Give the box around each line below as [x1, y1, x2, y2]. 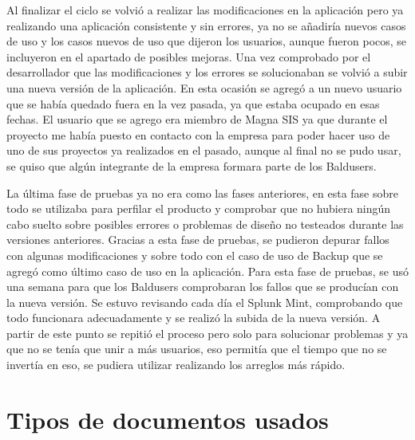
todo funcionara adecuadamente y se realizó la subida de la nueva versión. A [6, 309, 381, 326]
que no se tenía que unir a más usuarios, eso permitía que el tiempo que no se [6, 340, 387, 357]
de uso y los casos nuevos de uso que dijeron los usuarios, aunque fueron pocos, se [6, 33, 407, 49]
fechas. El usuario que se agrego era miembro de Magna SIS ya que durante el [6, 111, 388, 128]
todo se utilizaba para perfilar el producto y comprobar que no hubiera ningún [6, 200, 391, 217]
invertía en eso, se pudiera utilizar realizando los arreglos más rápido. [6, 356, 346, 373]
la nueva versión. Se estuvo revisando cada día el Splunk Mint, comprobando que [6, 293, 403, 310]
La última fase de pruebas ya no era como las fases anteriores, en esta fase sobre [6, 184, 398, 201]
